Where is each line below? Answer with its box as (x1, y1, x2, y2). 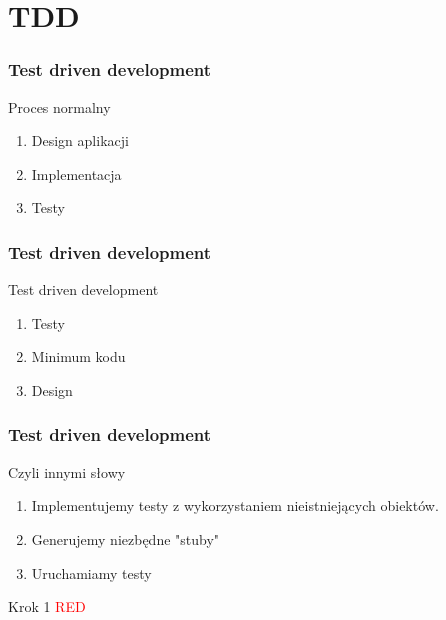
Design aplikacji (31, 130, 129, 151)
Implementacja (31, 163, 122, 184)
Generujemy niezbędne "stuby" (31, 528, 220, 549)
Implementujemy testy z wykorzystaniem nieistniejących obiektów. (31, 495, 439, 516)
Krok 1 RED (8, 596, 86, 617)
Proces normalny (8, 96, 111, 117)
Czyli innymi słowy (8, 461, 126, 482)
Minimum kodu (31, 346, 126, 367)
